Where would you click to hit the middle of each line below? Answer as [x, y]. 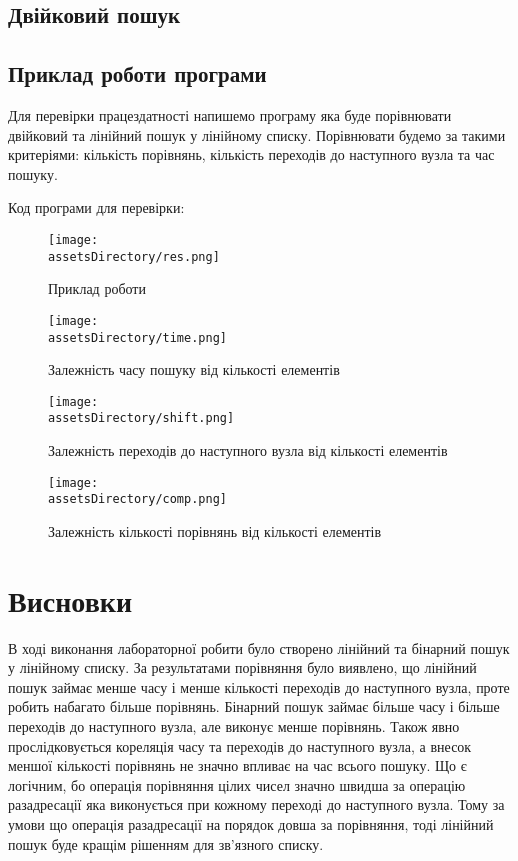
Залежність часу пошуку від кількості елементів [194, 369]
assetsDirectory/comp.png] [137, 499]
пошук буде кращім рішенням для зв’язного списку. [166, 843]
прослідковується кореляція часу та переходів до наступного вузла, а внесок [240, 745]
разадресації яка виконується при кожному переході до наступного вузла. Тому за [256, 804]
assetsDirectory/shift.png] [141, 418]
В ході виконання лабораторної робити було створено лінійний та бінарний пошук [259, 647]
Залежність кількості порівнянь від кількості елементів [215, 530]
